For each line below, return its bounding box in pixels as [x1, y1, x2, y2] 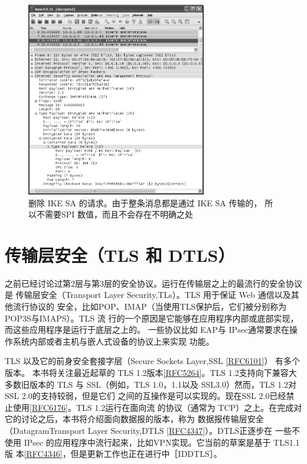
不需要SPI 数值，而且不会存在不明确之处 [36, 208, 194, 220]
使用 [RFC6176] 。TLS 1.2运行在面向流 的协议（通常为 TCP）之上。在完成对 [12, 401, 302, 413]
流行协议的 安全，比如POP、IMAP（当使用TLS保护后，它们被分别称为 [12, 300, 287, 312]
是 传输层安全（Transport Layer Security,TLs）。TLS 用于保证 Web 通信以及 [5, 288, 291, 301]
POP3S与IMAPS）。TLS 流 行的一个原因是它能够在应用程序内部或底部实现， [5, 312, 299, 324]
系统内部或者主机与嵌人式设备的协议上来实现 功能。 [12, 335, 214, 347]
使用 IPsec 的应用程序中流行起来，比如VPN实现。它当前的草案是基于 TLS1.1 [5, 436, 300, 448]
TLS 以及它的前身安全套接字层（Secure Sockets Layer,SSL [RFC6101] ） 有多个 [5, 355, 301, 367]
